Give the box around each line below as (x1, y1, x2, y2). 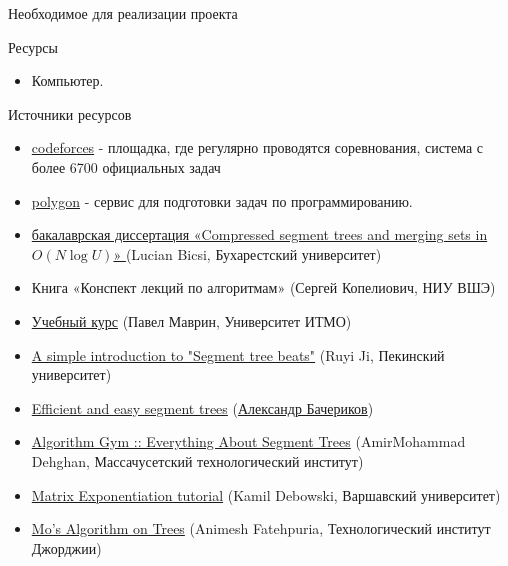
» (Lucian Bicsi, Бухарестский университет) (113, 243, 382, 264)
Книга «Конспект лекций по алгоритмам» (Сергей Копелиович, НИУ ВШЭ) (31, 277, 496, 298)
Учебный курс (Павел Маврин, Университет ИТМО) (31, 310, 352, 331)
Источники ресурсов (8, 103, 132, 124)
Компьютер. (31, 70, 104, 91)
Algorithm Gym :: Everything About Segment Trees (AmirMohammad (31, 431, 466, 452)
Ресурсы (8, 36, 58, 57)
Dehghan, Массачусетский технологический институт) (31, 450, 364, 471)
